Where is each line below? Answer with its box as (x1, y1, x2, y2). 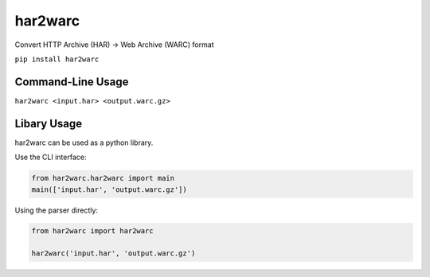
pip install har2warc (14, 54, 100, 64)
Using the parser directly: (14, 205, 99, 215)
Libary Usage (14, 116, 83, 131)
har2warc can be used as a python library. (14, 138, 154, 147)
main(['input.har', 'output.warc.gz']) (31, 185, 187, 194)
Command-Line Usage (14, 75, 129, 88)
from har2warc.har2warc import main (31, 174, 175, 183)
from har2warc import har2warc (31, 227, 154, 236)
